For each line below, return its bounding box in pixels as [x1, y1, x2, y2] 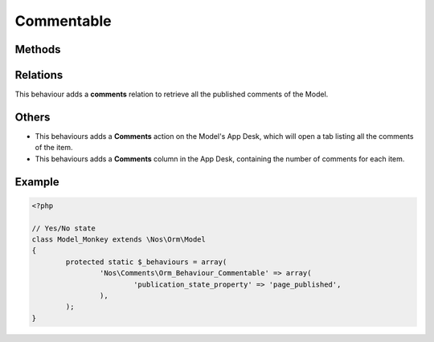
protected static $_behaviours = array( [65, 257, 227, 267]
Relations [14, 68, 63, 82]
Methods [14, 43, 61, 56]
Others [14, 110, 51, 124]
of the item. [35, 143, 73, 153]
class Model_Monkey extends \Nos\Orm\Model [31, 234, 207, 244]
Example [14, 175, 59, 189]
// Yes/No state [31, 223, 96, 233]
